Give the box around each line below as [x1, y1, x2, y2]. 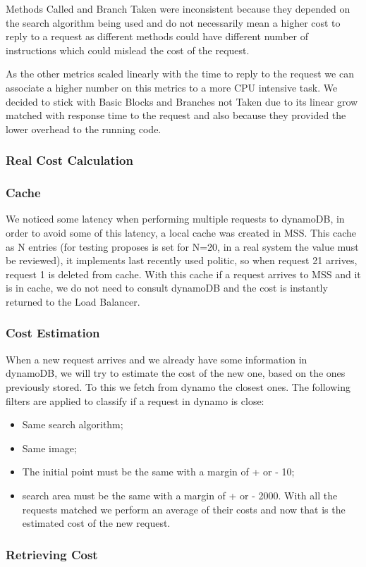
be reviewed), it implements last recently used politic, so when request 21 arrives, [6, 253, 358, 268]
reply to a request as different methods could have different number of [6, 29, 308, 44]
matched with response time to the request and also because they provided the [6, 108, 346, 123]
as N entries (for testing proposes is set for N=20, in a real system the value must [6, 239, 359, 254]
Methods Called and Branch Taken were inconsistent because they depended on [6, 1, 350, 15]
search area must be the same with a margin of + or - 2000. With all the [22, 487, 338, 502]
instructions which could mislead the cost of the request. [6, 42, 250, 57]
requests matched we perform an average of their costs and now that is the [22, 501, 346, 516]
